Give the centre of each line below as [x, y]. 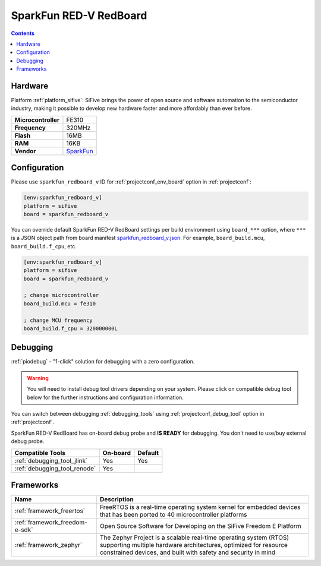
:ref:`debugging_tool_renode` [55, 468]
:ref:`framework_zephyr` [48, 545]
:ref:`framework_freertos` [50, 511]
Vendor [25, 151]
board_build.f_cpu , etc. [44, 246]
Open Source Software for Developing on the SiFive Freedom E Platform [200, 526]
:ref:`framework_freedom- [51, 523]
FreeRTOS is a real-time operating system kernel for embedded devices [200, 507]
